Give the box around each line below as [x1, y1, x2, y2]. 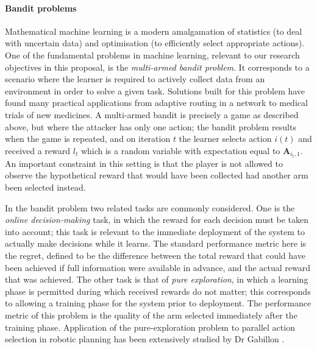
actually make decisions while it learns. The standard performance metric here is [5, 237, 307, 250]
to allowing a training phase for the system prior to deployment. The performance [5, 297, 312, 309]
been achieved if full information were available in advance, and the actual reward [5, 261, 311, 273]
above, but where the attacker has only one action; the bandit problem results [5, 120, 296, 133]
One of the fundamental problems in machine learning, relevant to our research [5, 48, 300, 61]
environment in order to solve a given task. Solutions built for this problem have [5, 84, 305, 97]
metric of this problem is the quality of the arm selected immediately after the [5, 308, 297, 321]
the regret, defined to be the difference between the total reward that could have [5, 249, 305, 261]
